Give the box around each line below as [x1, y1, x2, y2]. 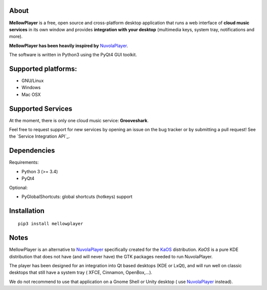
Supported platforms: [9, 64, 77, 73]
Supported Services [9, 104, 73, 113]
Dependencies [9, 146, 55, 155]
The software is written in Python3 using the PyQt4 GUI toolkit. [9, 52, 137, 58]
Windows [21, 85, 41, 91]
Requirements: [9, 159, 39, 165]
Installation [9, 206, 44, 215]
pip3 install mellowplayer [18, 221, 84, 227]
